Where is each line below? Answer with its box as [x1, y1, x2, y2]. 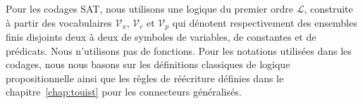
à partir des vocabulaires [6, 15, 112, 30]
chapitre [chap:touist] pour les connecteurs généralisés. [6, 84, 242, 99]
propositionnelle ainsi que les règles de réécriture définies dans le [6, 70, 284, 85]
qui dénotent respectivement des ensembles [172, 15, 357, 30]
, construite [304, 1, 353, 15]
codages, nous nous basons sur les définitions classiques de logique [6, 57, 290, 72]
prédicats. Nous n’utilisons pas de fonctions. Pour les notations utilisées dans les [6, 43, 352, 58]
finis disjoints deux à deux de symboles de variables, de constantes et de [6, 30, 316, 44]
